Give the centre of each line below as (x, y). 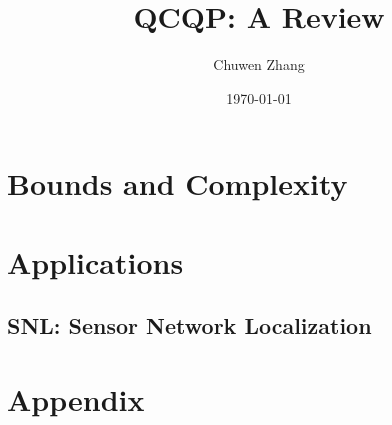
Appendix (76, 398)
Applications (95, 261)
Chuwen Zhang (259, 64)
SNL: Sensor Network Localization (189, 325)
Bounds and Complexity (177, 183)
